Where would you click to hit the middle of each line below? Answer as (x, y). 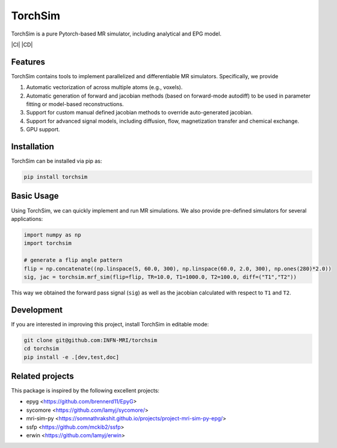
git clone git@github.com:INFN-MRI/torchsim (91, 340)
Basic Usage (35, 196)
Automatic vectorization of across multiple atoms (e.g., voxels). (104, 87)
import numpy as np (52, 235)
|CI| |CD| (22, 45)
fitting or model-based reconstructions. (75, 104)
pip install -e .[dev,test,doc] (72, 357)
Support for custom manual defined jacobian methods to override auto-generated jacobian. (139, 113)
